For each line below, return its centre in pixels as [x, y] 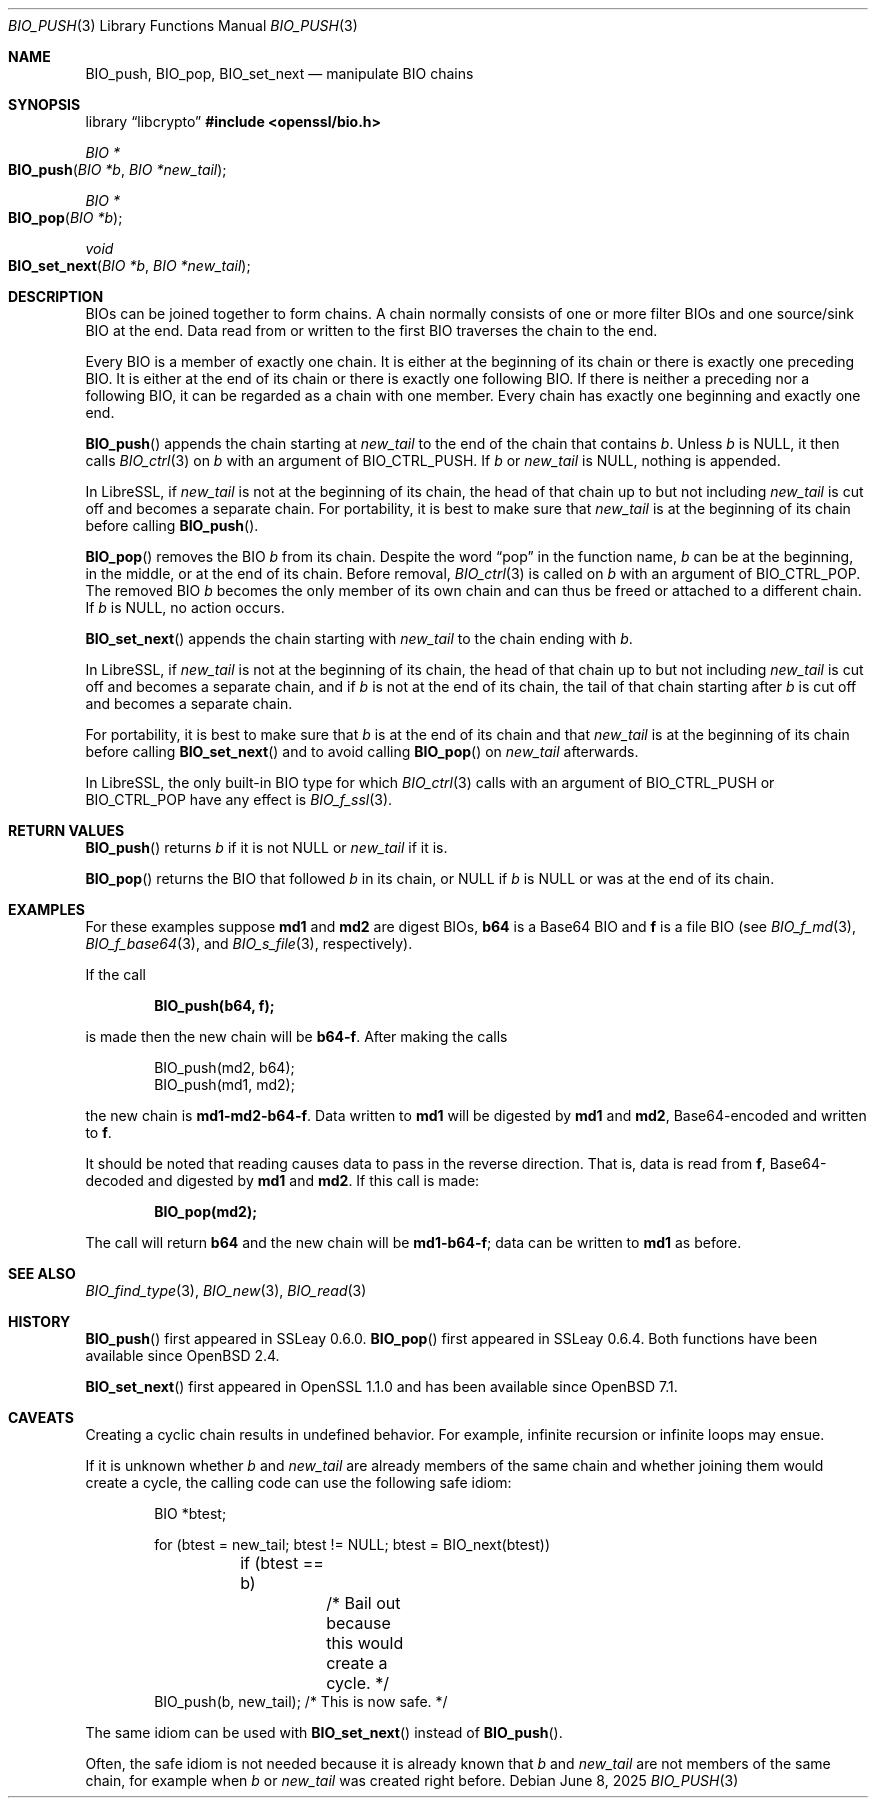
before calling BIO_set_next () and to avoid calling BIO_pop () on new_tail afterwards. [362, 751]
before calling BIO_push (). [172, 525]
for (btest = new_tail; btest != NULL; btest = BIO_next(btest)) [352, 1544]
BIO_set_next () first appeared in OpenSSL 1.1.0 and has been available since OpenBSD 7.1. [381, 1386]
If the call [116, 974]
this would [365, 1643]
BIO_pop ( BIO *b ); [65, 217]
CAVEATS [41, 1417]
